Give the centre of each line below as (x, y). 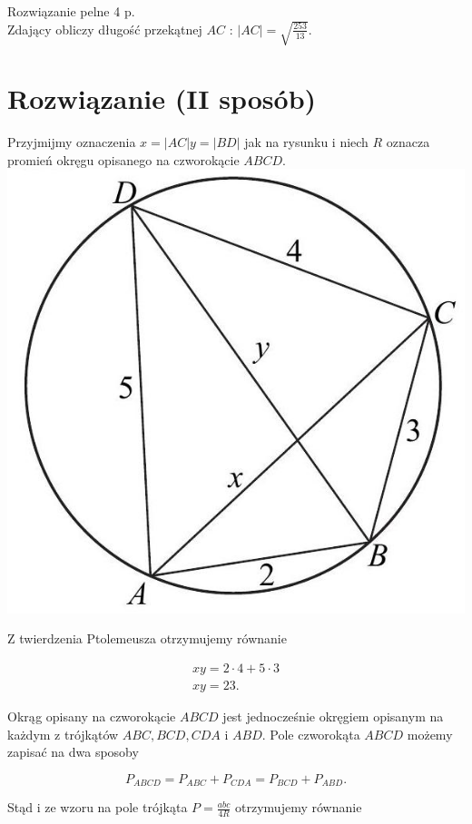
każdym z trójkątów (63, 734)
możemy (430, 734)
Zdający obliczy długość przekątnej (105, 29)
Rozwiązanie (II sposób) (162, 98)
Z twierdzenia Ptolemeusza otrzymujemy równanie (147, 638)
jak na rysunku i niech (306, 142)
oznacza (408, 142)
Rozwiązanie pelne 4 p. (71, 11)
